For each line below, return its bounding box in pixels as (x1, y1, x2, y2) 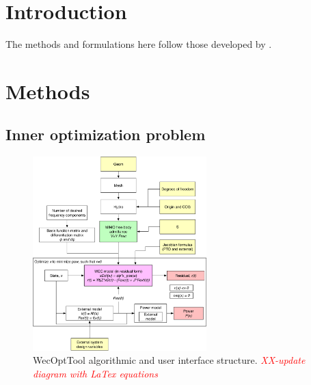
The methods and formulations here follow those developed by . (5, 37, 272, 51)
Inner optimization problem (5, 124, 206, 145)
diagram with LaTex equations (33, 366, 158, 380)
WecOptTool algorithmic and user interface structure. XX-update (33, 353, 306, 367)
